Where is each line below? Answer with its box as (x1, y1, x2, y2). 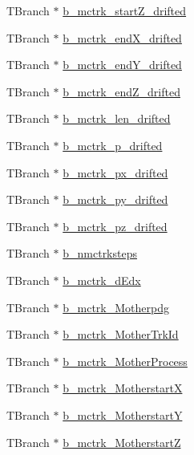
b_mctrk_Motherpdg (63, 299, 169, 315)
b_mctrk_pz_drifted (63, 217, 168, 234)
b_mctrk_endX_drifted (63, 29, 182, 46)
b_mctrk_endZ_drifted (63, 83, 180, 100)
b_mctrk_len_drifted (63, 110, 171, 127)
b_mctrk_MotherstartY (63, 406, 183, 423)
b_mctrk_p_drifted (63, 136, 163, 153)
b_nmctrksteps (63, 245, 137, 262)
